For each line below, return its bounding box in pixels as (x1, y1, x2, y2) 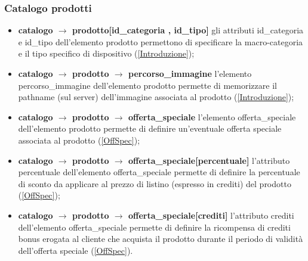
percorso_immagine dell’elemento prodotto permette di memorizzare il (18, 79, 277, 91)
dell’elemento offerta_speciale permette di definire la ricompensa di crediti (18, 220, 291, 233)
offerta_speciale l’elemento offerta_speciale (128, 110, 296, 123)
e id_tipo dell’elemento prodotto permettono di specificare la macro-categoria (18, 35, 303, 48)
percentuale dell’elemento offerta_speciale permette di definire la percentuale (18, 166, 300, 178)
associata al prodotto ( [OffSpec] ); (18, 133, 140, 146)
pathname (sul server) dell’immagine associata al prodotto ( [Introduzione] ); (18, 91, 294, 103)
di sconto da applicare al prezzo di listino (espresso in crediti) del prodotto (18, 177, 291, 189)
